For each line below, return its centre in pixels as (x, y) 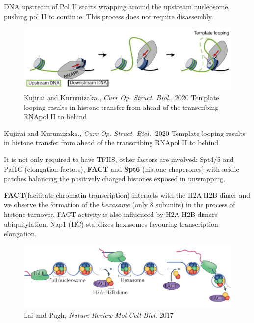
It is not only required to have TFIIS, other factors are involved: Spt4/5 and (119, 159)
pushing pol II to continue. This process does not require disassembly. (109, 16)
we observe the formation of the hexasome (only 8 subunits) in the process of (120, 204)
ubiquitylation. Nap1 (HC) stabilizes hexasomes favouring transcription (111, 224)
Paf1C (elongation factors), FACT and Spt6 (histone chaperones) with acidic (122, 169)
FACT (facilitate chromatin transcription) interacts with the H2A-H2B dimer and (127, 195)
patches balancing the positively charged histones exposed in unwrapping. (115, 178)
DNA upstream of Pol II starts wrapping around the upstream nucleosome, (117, 6)
